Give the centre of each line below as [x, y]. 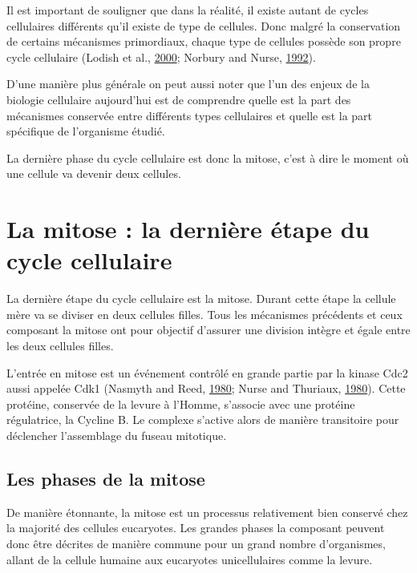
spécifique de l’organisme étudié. [86, 131]
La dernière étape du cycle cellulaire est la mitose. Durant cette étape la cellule [201, 299]
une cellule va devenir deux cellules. [94, 174]
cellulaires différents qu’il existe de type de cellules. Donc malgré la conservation [204, 25]
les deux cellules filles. [60, 346]
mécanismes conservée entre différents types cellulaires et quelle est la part [190, 115]
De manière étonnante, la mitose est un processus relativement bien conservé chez [207, 512]
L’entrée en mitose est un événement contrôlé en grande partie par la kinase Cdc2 [207, 372]
